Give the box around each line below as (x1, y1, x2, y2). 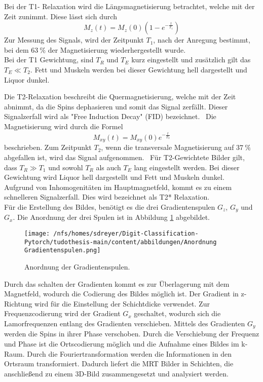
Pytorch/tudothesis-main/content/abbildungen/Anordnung (24, 238, 217, 246)
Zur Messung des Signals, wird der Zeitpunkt (4, 34, 144, 45)
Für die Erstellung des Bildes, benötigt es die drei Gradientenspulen (4, 202, 215, 212)
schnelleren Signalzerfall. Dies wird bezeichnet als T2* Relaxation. (4, 192, 210, 202)
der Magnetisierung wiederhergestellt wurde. (48, 44, 186, 55)
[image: (24, 230, 50, 238)
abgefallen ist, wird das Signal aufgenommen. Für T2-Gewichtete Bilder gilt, (4, 152, 245, 163)
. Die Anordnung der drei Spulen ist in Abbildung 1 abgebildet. (13, 212, 210, 222)
